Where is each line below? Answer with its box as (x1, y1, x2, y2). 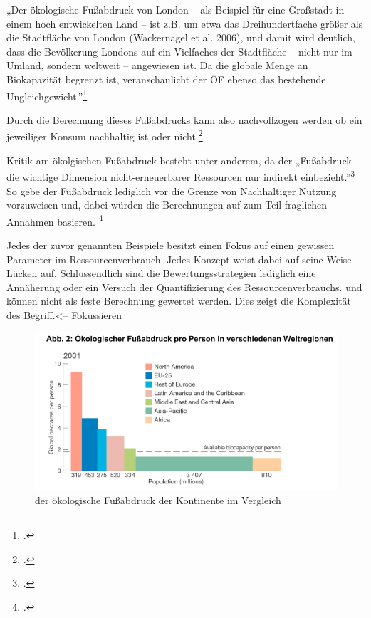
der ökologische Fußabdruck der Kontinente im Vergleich (35, 493, 281, 508)
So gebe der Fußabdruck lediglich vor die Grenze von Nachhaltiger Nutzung (6, 183, 337, 198)
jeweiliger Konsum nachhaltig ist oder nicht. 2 (6, 127, 203, 144)
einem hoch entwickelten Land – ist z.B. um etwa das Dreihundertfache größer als (6, 16, 363, 31)
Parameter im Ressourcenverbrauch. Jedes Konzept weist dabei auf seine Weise (6, 251, 352, 266)
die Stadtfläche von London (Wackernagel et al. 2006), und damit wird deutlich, (6, 30, 355, 45)
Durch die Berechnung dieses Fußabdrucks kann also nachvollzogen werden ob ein (6, 112, 362, 127)
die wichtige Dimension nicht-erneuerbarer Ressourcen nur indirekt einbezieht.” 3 (6, 167, 355, 184)
